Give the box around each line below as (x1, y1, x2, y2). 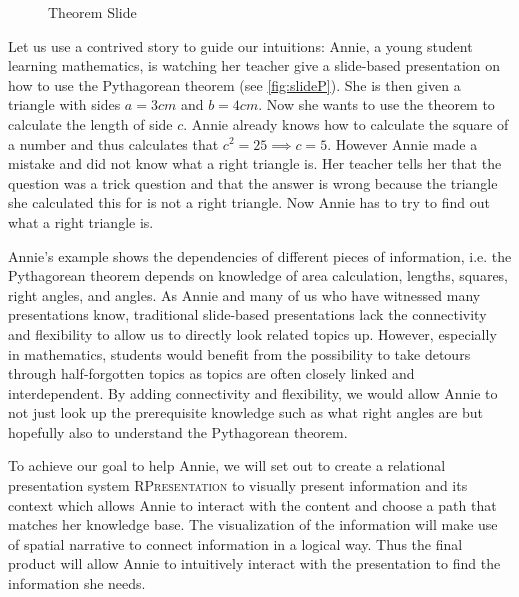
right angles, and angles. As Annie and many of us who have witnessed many (8, 284, 481, 305)
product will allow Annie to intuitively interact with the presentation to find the (8, 553, 501, 574)
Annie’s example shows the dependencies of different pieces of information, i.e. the (8, 245, 512, 266)
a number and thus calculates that (8, 133, 219, 154)
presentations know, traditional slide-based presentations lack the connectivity (8, 304, 487, 325)
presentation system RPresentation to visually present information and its (8, 475, 468, 496)
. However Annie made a (327, 133, 478, 154)
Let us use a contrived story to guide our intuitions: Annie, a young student (8, 35, 473, 56)
